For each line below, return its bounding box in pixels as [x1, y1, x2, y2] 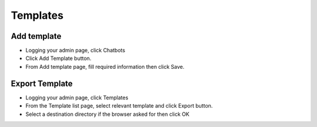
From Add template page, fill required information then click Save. [25, 63, 185, 70]
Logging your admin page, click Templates [25, 94, 129, 101]
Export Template [11, 78, 73, 88]
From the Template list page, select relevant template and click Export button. [25, 102, 213, 109]
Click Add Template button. [25, 55, 92, 62]
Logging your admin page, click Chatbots [25, 47, 126, 54]
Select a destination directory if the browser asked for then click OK [25, 111, 190, 118]
